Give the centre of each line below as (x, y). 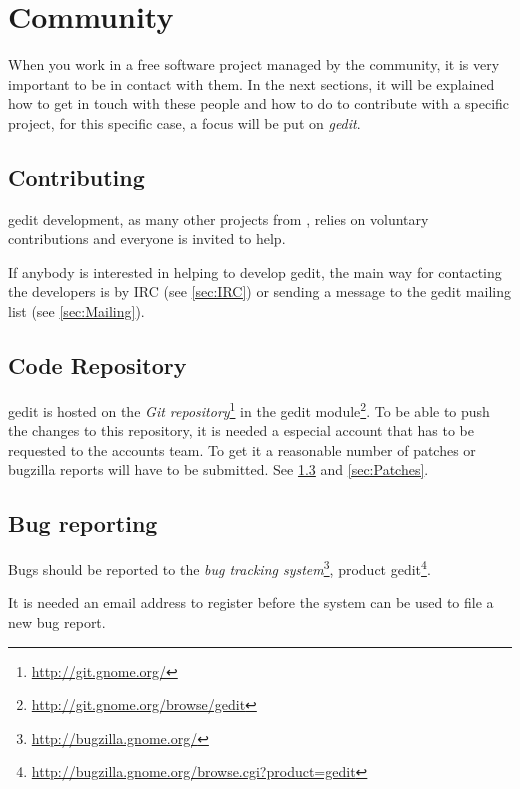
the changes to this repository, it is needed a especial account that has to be (241, 430)
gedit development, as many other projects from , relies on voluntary (218, 218)
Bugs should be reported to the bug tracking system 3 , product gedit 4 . (219, 567)
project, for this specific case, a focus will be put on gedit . (184, 122)
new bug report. (57, 621)
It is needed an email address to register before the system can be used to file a (251, 602)
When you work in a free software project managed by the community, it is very (254, 64)
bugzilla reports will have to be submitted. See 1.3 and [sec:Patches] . (218, 469)
